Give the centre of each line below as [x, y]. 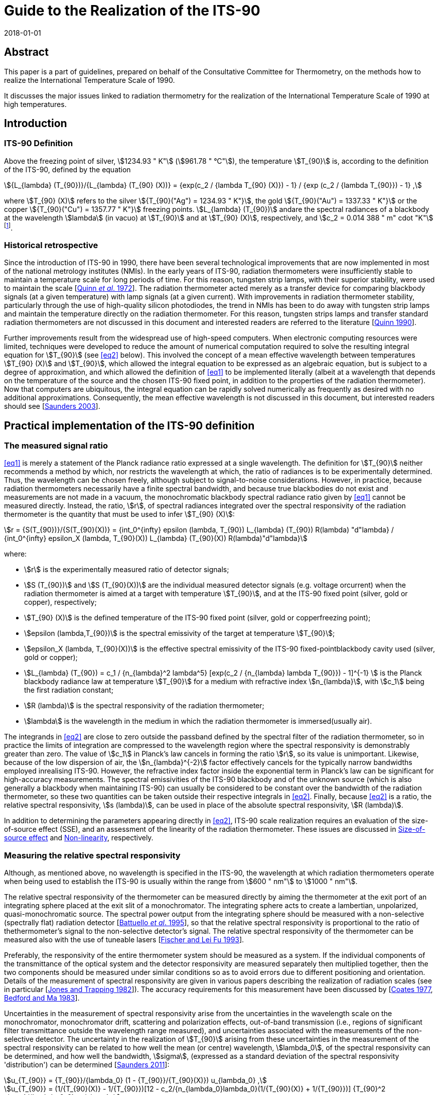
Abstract [26, 52]
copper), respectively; [60, 602]
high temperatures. [35, 104]
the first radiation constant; [69, 690]
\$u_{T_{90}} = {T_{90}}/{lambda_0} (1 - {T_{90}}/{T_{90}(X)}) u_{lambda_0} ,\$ [135, 1080]
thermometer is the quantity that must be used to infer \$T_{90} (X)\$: [119, 514]
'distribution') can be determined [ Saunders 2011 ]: [87, 1065]
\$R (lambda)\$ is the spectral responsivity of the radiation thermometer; [144, 706]
